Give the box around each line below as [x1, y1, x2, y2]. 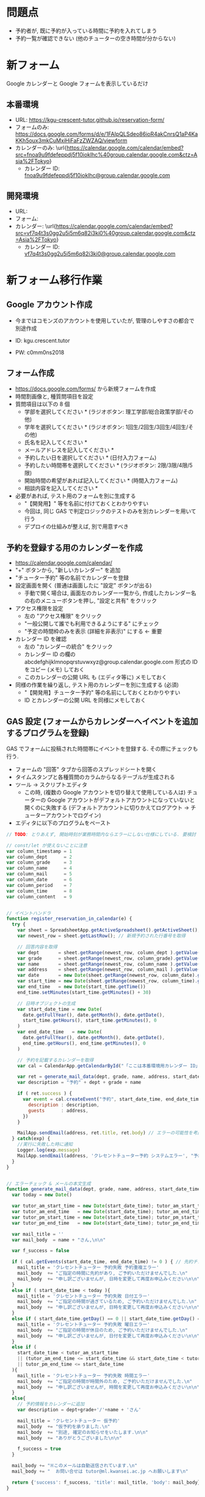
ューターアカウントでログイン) [24, 812, 102, 819]
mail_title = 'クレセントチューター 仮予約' [17, 1417, 120, 1424]
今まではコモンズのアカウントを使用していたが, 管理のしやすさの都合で [15, 316, 195, 324]
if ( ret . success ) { [17, 1091, 72, 1097]
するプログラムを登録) [6, 728, 90, 738]
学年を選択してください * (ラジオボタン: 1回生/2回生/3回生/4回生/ [24, 424, 189, 431]
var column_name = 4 [6, 865, 72, 872]
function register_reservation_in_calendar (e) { [6, 916, 132, 922]
